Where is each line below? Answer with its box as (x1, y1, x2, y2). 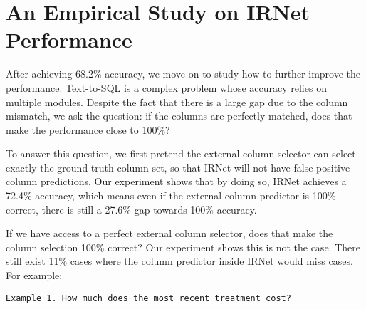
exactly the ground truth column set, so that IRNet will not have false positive (6, 159, 350, 174)
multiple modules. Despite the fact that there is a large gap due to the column (6, 94, 348, 109)
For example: (6, 268, 63, 283)
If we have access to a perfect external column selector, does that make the (6, 226, 333, 241)
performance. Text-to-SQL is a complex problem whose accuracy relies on (6, 80, 327, 95)
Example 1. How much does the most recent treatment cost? (6, 293, 291, 303)
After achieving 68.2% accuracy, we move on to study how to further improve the (6, 66, 361, 81)
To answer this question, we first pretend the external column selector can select (6, 146, 356, 161)
